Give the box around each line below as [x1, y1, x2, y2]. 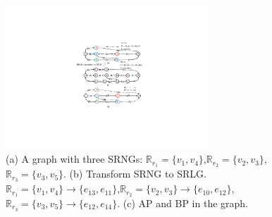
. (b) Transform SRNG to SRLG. [63, 166, 206, 181]
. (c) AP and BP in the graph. [117, 195, 249, 210]
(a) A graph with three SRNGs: [6, 151, 143, 166]
